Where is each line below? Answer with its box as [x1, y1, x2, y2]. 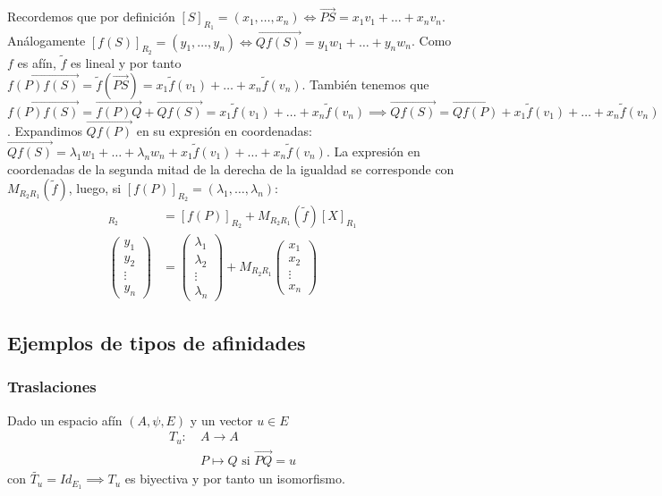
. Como [411, 31, 452, 50]
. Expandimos [7, 122, 82, 140]
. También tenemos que [301, 74, 429, 93]
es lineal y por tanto [70, 54, 182, 72]
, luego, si [68, 179, 122, 198]
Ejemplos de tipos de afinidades [7, 329, 306, 357]
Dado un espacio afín [7, 410, 123, 429]
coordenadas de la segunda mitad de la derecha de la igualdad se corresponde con [7, 159, 454, 178]
